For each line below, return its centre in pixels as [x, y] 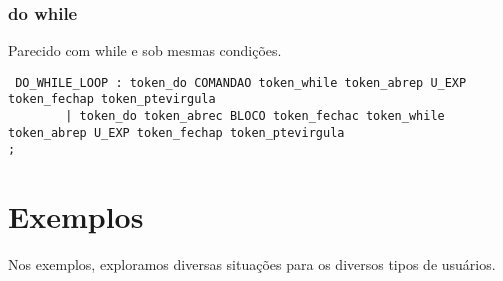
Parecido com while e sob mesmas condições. [145, 50]
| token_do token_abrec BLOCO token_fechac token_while [255, 116]
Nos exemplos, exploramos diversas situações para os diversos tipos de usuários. [252, 264]
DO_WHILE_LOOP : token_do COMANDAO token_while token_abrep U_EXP [241, 82]
